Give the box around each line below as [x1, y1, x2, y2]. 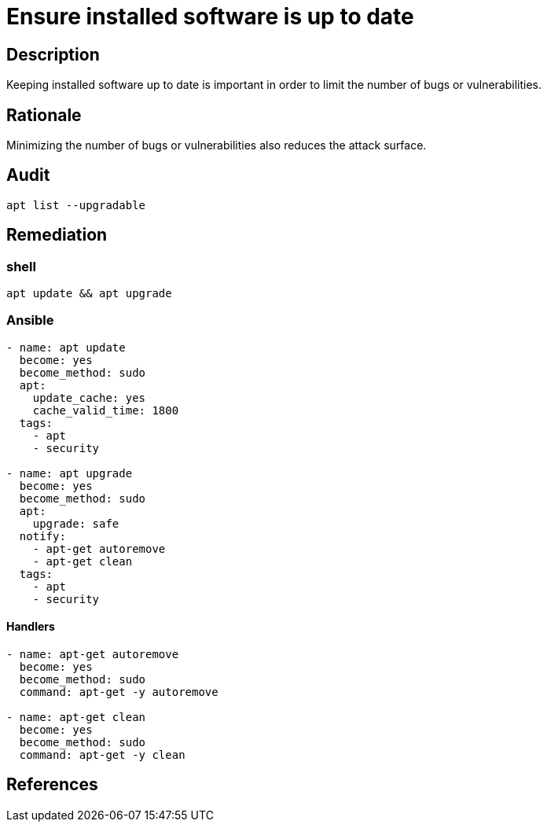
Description [6, 44, 100, 64]
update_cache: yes [32, 391, 146, 404]
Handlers [6, 620, 55, 634]
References [6, 775, 98, 795]
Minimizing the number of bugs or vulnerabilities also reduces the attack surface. [6, 138, 427, 153]
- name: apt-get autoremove [6, 648, 179, 661]
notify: [19, 529, 66, 543]
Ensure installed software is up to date [6, 3, 414, 30]
